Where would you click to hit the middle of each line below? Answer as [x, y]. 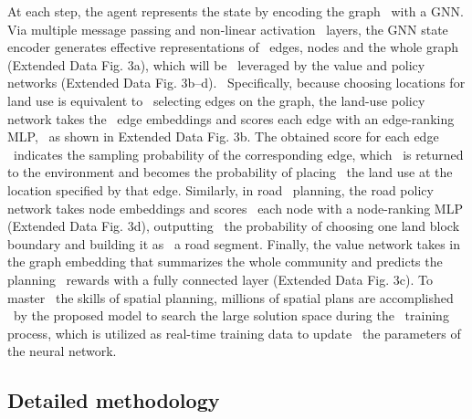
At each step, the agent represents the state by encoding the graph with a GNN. [236, 11]
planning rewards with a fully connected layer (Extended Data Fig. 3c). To [220, 279]
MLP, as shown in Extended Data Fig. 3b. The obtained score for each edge [223, 136]
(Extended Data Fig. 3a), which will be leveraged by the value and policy [216, 64]
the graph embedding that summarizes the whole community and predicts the [225, 262]
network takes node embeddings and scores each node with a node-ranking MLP [235, 208]
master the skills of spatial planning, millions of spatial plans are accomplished [231, 297]
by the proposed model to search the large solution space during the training [231, 315]
